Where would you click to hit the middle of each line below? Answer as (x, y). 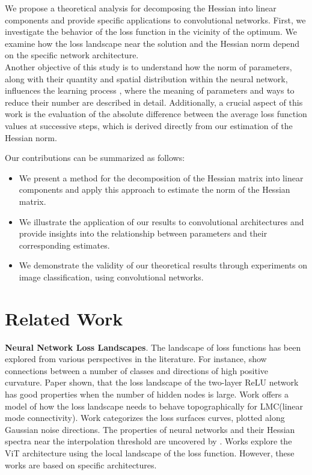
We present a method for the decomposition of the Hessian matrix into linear (161, 177)
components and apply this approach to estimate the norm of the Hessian (154, 189)
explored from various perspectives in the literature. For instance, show (136, 359)
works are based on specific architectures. (81, 464)
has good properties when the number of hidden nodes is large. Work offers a (147, 394)
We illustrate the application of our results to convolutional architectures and (161, 221)
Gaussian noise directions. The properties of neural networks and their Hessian (150, 429)
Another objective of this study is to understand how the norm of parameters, (148, 66)
